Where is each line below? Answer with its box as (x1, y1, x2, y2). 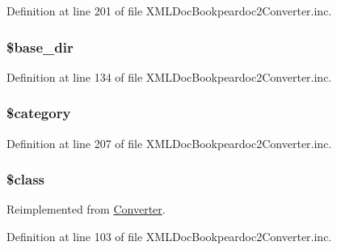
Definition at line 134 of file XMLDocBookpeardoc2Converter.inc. (6, 68, 332, 85)
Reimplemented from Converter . (6, 201, 166, 218)
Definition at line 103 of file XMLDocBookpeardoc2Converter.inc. (6, 228, 332, 245)
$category (6, 103, 71, 123)
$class (6, 169, 44, 189)
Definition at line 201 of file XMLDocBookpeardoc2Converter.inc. (6, 2, 332, 19)
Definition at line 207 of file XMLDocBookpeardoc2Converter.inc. (6, 134, 332, 151)
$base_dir (6, 36, 74, 57)
